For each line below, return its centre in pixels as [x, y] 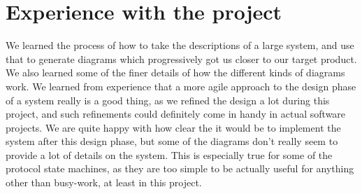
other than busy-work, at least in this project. [104, 182]
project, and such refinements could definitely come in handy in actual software [176, 114]
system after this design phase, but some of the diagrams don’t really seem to [172, 141]
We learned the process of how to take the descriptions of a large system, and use [180, 45]
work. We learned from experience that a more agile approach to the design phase [181, 86]
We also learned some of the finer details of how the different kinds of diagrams [175, 72]
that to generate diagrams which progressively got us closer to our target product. [181, 58]
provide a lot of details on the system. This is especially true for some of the [169, 154]
